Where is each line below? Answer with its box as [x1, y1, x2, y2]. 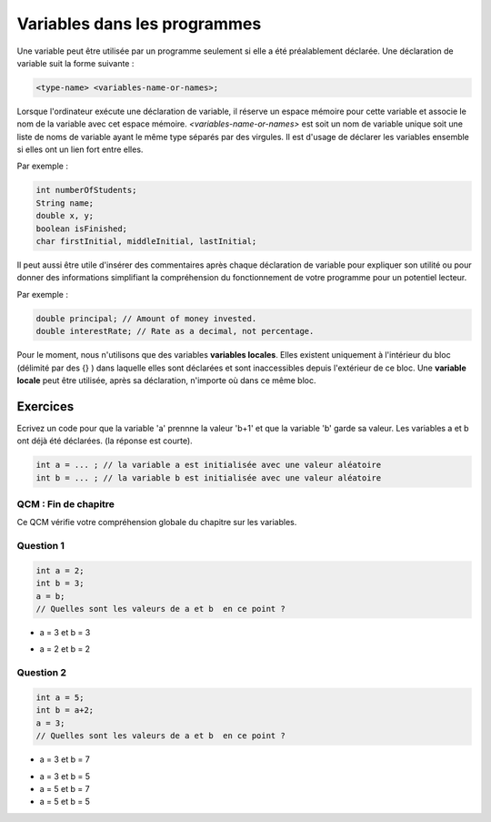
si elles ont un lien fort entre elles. [16, 144, 144, 155]
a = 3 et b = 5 [39, 770, 91, 782]
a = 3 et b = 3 [39, 627, 91, 638]
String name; [35, 198, 95, 208]
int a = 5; [35, 692, 85, 703]
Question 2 [16, 666, 67, 679]
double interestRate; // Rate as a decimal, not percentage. [35, 326, 315, 337]
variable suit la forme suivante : [16, 57, 135, 68]
